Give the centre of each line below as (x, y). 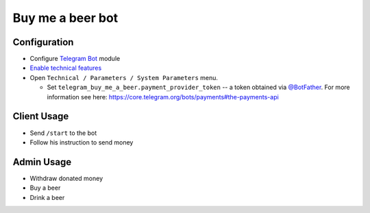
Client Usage (41, 116)
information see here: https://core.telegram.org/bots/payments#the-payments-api (163, 97)
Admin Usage (42, 162)
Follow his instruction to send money (82, 142)
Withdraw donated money (66, 178)
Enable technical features (66, 68)
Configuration (43, 42)
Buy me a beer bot (65, 18)
